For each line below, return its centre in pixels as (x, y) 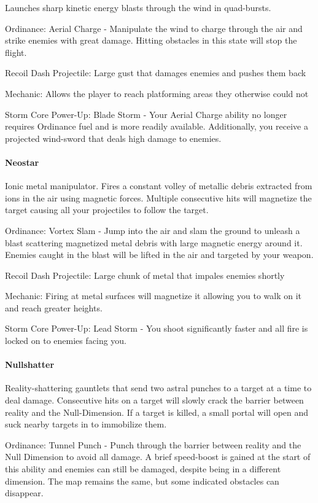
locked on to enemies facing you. (66, 341)
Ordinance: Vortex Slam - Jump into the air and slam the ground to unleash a (153, 230)
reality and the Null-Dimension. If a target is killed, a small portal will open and (157, 412)
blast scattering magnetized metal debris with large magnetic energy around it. (154, 242)
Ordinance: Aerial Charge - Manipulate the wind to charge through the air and (154, 28)
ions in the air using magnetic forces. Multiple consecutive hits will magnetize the (158, 197)
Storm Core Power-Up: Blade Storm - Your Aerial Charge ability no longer (146, 114)
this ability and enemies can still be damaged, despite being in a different (143, 469)
